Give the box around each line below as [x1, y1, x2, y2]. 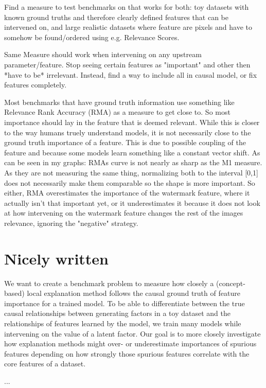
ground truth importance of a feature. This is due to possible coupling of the [4, 137, 246, 148]
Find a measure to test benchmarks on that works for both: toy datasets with [4, 2, 249, 12]
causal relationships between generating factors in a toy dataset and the [4, 308, 230, 319]
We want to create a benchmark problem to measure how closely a [4, 277, 214, 288]
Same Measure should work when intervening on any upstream [4, 49, 202, 60]
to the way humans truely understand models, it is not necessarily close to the [4, 127, 251, 137]
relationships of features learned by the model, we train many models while [4, 318, 241, 328]
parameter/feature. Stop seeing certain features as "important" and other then [4, 59, 251, 69]
